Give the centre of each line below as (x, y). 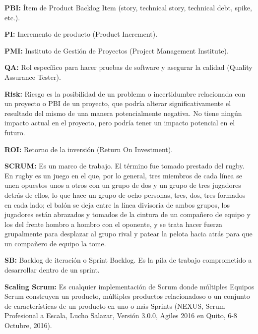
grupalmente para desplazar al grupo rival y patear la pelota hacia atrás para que (129, 234)
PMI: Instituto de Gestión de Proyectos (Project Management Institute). (117, 50)
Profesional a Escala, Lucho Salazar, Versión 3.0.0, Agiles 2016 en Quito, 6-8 (121, 315)
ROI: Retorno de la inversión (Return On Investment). (89, 149)
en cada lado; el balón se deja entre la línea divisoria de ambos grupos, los (117, 204)
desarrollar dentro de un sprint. (52, 270)
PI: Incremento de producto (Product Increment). (81, 34)
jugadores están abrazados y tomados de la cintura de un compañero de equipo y (128, 214)
